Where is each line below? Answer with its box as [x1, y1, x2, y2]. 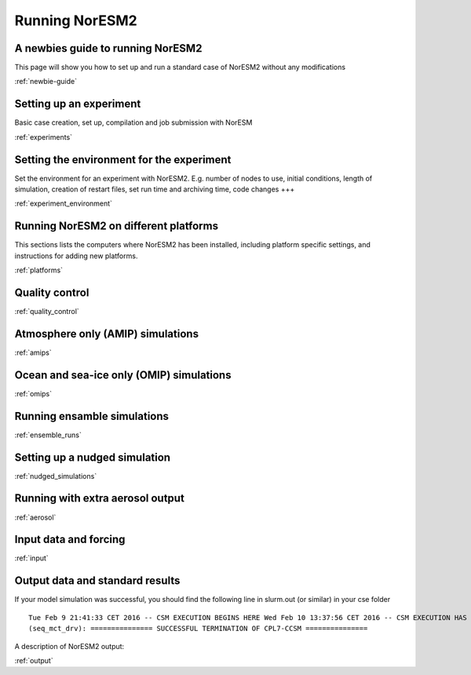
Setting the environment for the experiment [14, 153, 232, 166]
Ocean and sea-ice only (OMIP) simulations [14, 368, 232, 381]
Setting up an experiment [14, 97, 141, 111]
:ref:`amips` [14, 348, 52, 357]
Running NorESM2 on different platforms [14, 220, 219, 233]
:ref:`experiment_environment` [14, 199, 113, 208]
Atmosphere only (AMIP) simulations [14, 327, 199, 341]
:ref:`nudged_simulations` [14, 471, 97, 480]
